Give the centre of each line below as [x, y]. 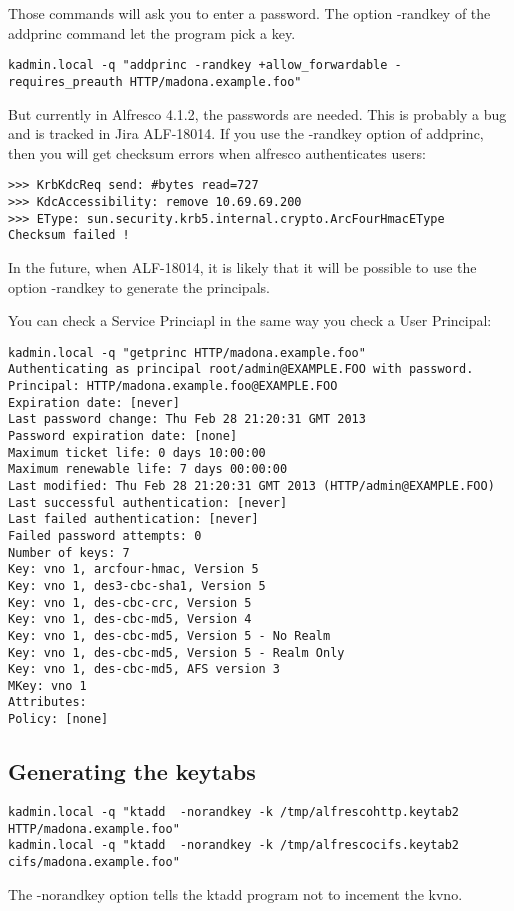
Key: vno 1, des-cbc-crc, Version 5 [130, 602]
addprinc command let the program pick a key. [152, 32]
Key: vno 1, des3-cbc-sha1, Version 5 [137, 585]
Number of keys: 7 [69, 552]
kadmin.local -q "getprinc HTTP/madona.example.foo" [187, 352]
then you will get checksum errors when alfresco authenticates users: [217, 152]
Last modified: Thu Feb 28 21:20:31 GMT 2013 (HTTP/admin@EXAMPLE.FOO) [251, 485]
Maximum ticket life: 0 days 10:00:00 [137, 452]
